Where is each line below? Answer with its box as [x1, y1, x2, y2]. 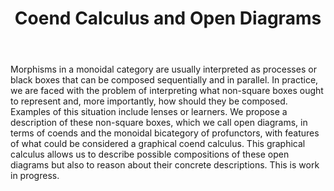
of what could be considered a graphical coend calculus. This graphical [10, 138, 306, 150]
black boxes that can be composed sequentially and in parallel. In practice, [10, 74, 319, 86]
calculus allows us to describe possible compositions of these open [10, 148, 290, 161]
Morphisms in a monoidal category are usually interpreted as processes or [10, 63, 317, 76]
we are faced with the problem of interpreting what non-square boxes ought [10, 85, 324, 97]
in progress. [10, 170, 60, 182]
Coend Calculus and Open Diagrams [14, 7, 322, 30]
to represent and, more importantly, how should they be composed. [10, 95, 288, 107]
